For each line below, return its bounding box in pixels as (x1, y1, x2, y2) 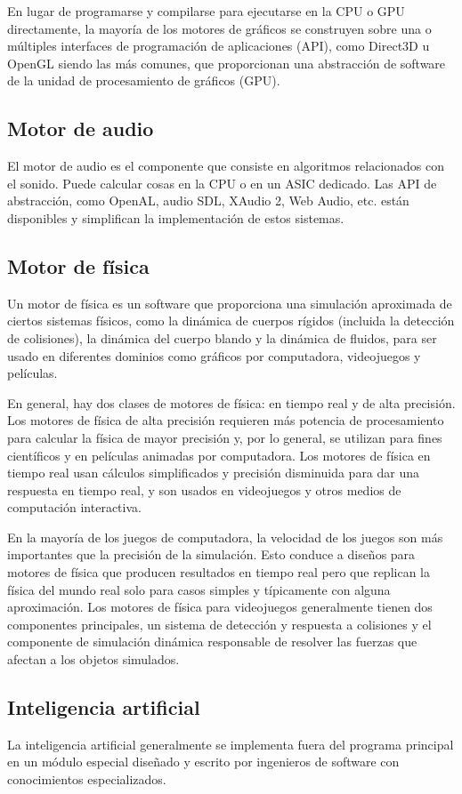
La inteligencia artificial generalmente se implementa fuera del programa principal (7, 734, 454, 753)
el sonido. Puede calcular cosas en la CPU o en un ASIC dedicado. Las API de (7, 173, 437, 192)
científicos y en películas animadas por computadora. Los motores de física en (7, 445, 431, 464)
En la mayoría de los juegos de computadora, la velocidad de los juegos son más (7, 527, 443, 546)
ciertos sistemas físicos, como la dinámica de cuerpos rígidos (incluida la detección (7, 311, 455, 330)
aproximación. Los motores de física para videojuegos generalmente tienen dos (7, 598, 433, 616)
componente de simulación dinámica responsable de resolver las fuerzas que (7, 632, 417, 651)
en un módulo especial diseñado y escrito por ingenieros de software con (7, 752, 400, 771)
